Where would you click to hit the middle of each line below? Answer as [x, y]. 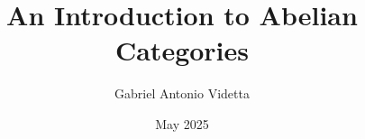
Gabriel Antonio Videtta [182, 93]
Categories [182, 50]
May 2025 [182, 123]
